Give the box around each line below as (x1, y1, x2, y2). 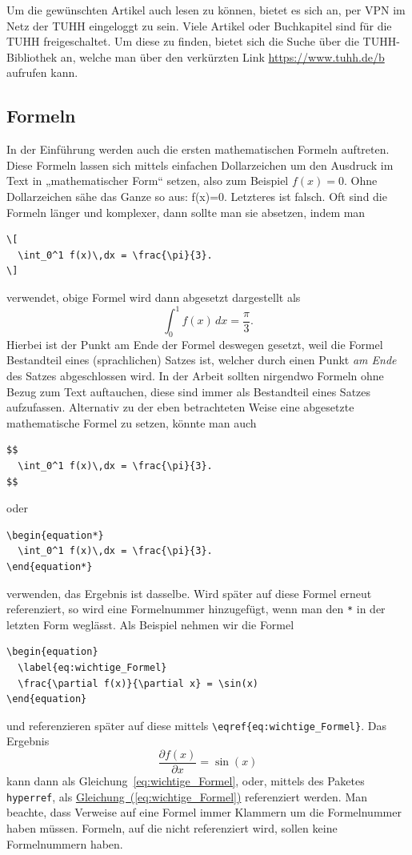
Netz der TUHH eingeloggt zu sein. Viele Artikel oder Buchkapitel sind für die (6, 17, 392, 34)
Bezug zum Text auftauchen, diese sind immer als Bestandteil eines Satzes (6, 383, 371, 399)
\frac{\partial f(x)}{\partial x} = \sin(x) (18, 677, 258, 689)
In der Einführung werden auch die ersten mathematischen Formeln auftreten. (6, 141, 390, 158)
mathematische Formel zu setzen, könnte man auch (6, 414, 257, 431)
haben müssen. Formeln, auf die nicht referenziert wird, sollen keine (6, 819, 338, 836)
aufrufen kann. (6, 64, 78, 81)
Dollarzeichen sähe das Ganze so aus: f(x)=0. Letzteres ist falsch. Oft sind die (6, 187, 387, 204)
